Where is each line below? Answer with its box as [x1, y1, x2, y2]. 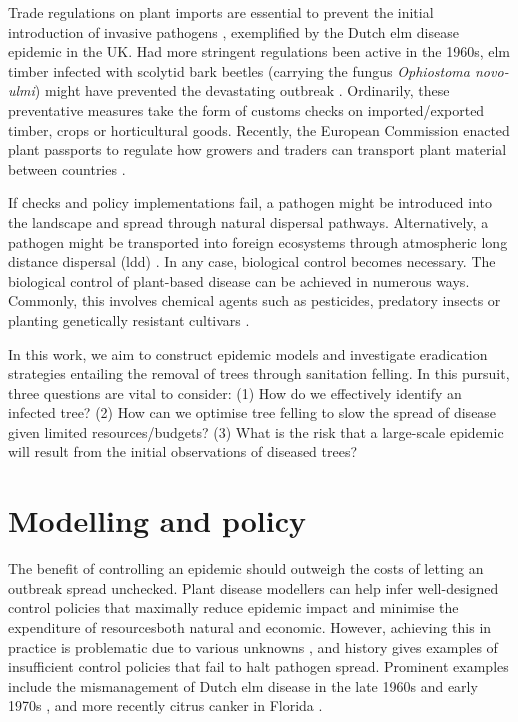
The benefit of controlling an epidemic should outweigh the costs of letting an [8, 558, 484, 579]
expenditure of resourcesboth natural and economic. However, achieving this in [8, 616, 492, 637]
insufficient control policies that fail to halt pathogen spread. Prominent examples [8, 656, 509, 677]
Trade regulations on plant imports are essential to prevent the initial [8, 2, 434, 22]
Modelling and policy [8, 500, 306, 541]
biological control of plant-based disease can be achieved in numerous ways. [8, 270, 470, 291]
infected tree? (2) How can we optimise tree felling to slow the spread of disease [8, 402, 497, 423]
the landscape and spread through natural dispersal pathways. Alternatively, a [8, 211, 489, 232]
